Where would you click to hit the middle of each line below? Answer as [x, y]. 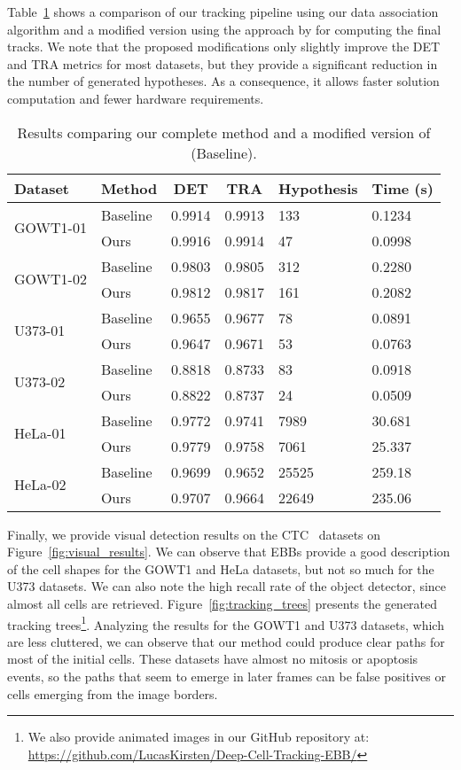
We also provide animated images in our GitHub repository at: [199, 737]
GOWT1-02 [51, 279]
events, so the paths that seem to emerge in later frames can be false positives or [227, 676]
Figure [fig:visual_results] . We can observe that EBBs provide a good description [229, 552]
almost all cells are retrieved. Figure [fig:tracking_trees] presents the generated [223, 603]
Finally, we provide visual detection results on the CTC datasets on [194, 534]
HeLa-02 [40, 485]
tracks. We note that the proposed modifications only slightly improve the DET [224, 47]
